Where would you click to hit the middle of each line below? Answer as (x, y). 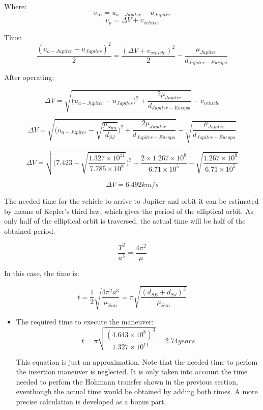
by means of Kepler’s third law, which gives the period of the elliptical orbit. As (129, 211)
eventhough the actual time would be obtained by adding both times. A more (137, 391)
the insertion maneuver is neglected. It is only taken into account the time (132, 372)
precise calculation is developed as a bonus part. (91, 402)
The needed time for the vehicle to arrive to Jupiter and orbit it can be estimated (131, 200)
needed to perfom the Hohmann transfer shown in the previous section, (127, 381)
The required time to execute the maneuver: (85, 321)
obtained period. (30, 230)
